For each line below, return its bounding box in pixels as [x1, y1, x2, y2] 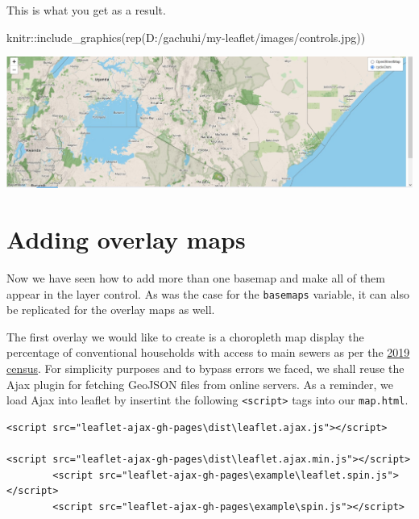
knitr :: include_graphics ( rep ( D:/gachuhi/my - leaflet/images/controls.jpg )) [6, 28, 366, 45]
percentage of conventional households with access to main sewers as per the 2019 [6, 344, 410, 361]
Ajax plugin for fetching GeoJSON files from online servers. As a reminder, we [6, 375, 393, 392]
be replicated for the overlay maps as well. [6, 301, 215, 318]
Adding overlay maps [6, 223, 246, 256]
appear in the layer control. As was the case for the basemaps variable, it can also [6, 285, 409, 302]
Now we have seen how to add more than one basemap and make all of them [6, 269, 385, 286]
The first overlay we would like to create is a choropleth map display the [6, 328, 364, 345]
